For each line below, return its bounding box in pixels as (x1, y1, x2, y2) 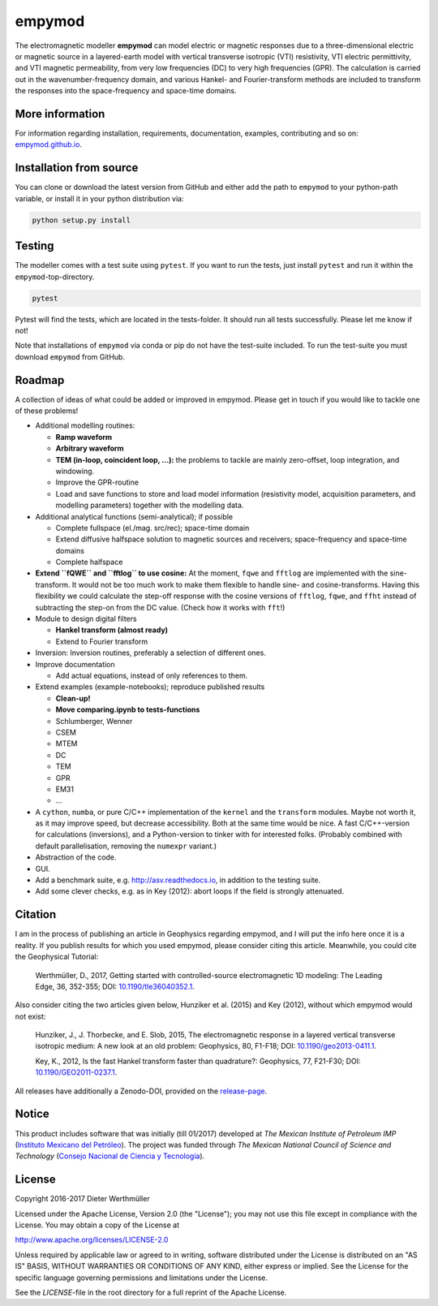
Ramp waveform (55, 432, 113, 442)
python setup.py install (32, 215, 131, 225)
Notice (15, 1107, 50, 1121)
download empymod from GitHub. (15, 351, 126, 361)
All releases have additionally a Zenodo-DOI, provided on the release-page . (15, 1086, 268, 1096)
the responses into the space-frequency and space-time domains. (15, 86, 237, 96)
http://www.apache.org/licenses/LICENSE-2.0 (15, 1235, 169, 1245)
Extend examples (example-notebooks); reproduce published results (35, 682, 265, 692)
